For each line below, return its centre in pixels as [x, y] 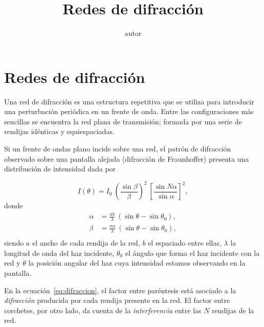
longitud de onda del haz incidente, [59, 253]
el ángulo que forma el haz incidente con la [192, 253]
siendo [14, 243]
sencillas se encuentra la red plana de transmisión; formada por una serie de [123, 121]
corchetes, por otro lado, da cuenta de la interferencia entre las [103, 310]
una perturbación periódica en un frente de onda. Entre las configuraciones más [129, 111]
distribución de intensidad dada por [60, 169]
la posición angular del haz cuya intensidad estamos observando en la [137, 263]
